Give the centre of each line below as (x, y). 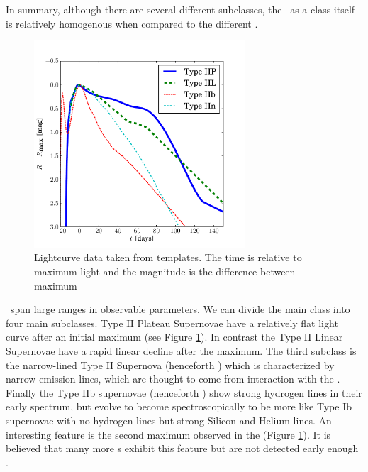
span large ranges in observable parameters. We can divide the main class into (180, 309)
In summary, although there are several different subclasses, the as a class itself (180, 9)
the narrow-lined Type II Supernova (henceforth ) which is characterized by (170, 364)
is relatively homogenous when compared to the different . (132, 23)
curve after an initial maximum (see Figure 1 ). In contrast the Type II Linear (174, 337)
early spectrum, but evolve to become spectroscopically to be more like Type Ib (179, 406)
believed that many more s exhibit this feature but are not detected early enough (182, 448)
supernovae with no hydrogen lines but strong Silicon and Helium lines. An (169, 420)
